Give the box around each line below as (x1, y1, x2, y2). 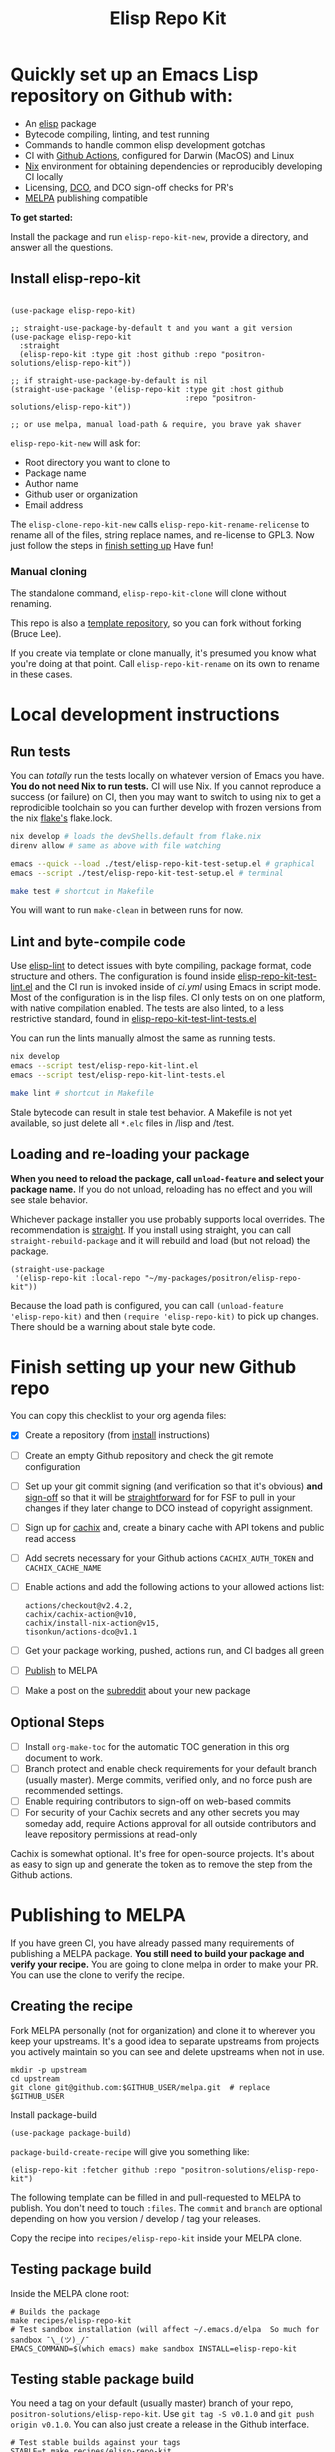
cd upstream (10, 2073, 60, 2084)
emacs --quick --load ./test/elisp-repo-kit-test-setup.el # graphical (10, 858, 315, 869)
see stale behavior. (10, 1193, 88, 1206)
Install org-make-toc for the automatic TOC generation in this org (24, 1740, 290, 1752)
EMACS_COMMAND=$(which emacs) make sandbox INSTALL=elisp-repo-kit (10, 2343, 298, 2354)
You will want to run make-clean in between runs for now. (10, 904, 244, 916)
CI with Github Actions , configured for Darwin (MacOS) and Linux (24, 149, 295, 161)
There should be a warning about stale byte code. (10, 1320, 216, 1332)
